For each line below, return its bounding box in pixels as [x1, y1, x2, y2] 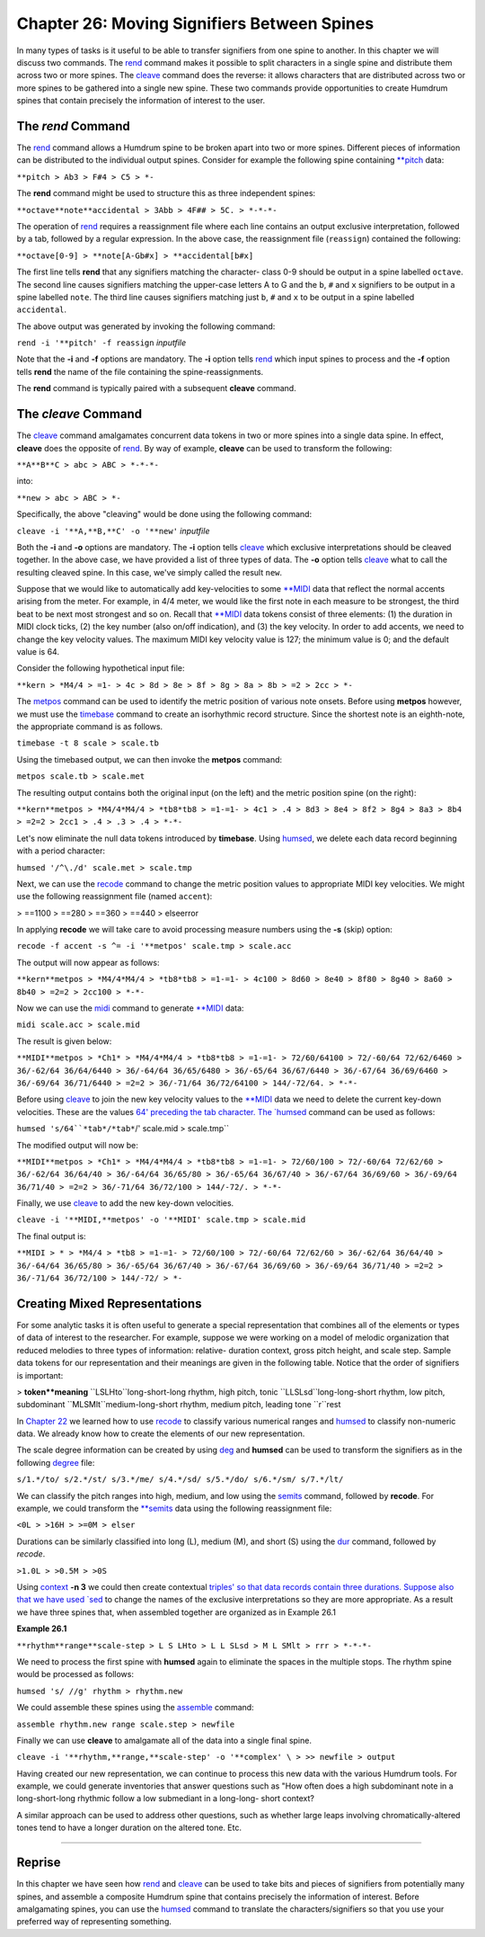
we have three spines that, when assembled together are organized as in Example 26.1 [16, 1606, 337, 1618]
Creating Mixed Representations [16, 1296, 202, 1311]
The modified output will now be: [16, 1139, 139, 1150]
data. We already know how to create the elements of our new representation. [16, 1428, 305, 1439]
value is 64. [16, 647, 60, 657]
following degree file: [16, 1457, 95, 1468]
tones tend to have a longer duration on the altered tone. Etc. [16, 1822, 242, 1834]
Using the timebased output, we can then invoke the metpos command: [16, 754, 283, 764]
